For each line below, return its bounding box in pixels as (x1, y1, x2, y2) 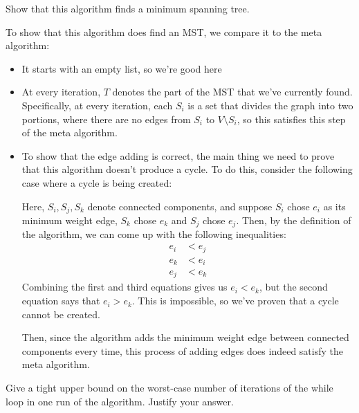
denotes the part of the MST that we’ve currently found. (112, 84, 353, 99)
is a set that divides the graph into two (187, 98, 353, 112)
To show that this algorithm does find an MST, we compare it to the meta (6, 24, 322, 39)
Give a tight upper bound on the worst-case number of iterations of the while (6, 380, 333, 395)
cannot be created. (21, 306, 101, 321)
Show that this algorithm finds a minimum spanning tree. (6, 1, 250, 15)
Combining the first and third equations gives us (21, 279, 228, 294)
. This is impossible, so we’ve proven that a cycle (131, 293, 339, 308)
